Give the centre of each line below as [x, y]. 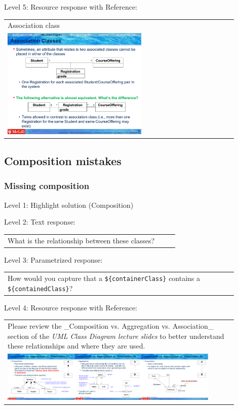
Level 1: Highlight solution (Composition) [69, 205]
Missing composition [47, 186]
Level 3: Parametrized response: [53, 259]
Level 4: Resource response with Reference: [71, 307]
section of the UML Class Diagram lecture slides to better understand [116, 336]
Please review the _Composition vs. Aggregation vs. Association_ [111, 326]
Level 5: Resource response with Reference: [71, 7]
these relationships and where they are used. [76, 346]
